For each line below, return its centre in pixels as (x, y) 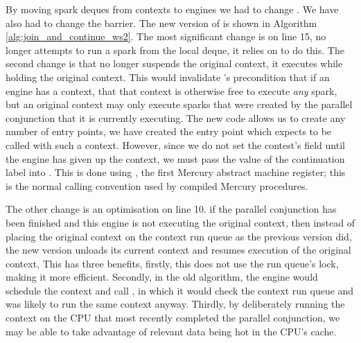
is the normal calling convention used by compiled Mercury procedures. (157, 185)
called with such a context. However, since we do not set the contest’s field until (175, 144)
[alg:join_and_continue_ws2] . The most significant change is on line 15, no (166, 36)
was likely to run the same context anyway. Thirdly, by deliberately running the (175, 304)
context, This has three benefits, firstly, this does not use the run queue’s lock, (172, 263)
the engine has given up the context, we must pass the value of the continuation (175, 158)
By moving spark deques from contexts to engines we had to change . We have (172, 9)
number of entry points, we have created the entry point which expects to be (169, 131)
